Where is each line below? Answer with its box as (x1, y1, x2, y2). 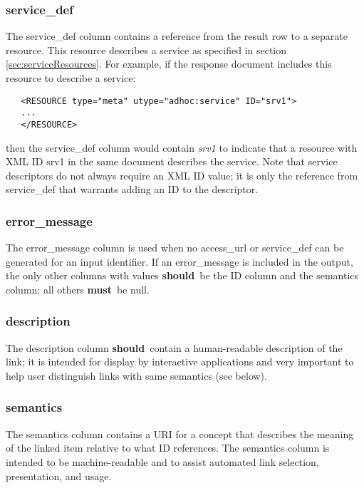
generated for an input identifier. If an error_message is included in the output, (6, 254, 353, 269)
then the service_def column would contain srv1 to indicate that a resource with (6, 140, 358, 155)
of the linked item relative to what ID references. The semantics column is (6, 440, 330, 455)
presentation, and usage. (6, 468, 112, 483)
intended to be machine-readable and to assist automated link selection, (6, 454, 319, 469)
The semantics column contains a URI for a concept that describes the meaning (6, 426, 354, 441)
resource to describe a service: (6, 71, 136, 85)
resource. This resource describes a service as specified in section (6, 42, 287, 57)
